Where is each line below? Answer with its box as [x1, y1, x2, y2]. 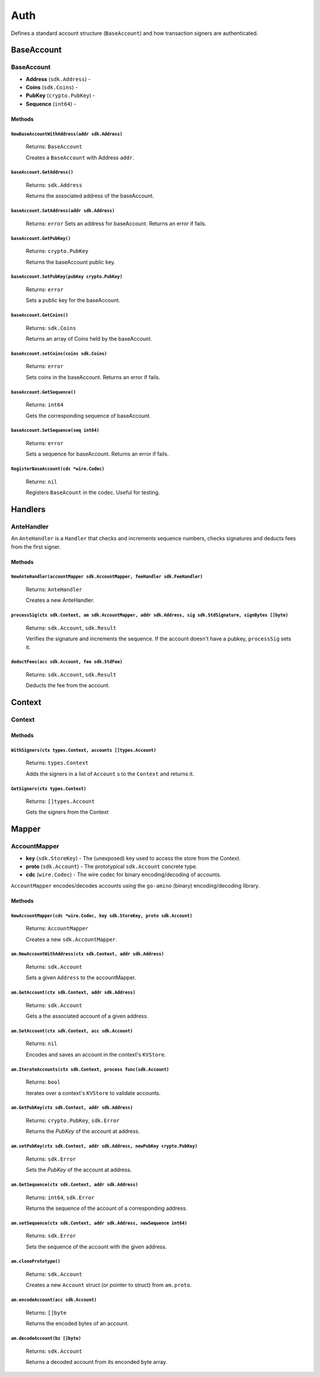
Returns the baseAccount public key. [25, 258, 116, 265]
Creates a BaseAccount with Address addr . [25, 154, 135, 161]
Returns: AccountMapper [25, 925, 89, 932]
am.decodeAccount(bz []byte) [11, 1336, 81, 1341]
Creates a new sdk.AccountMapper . [25, 936, 118, 943]
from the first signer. [11, 543, 61, 550]
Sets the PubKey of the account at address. [25, 1166, 132, 1173]
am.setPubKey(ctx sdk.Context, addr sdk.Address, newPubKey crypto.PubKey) [11, 1144, 198, 1149]
